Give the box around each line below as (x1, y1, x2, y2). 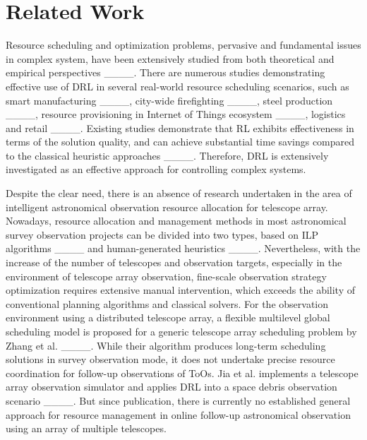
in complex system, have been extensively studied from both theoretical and (6, 51, 335, 66)
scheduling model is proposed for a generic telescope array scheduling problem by (6, 324, 357, 338)
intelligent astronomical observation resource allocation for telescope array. (6, 199, 328, 214)
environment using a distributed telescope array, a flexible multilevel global (6, 310, 330, 325)
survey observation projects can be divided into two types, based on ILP (6, 227, 319, 242)
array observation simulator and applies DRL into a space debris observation (6, 379, 337, 394)
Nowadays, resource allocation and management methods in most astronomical (6, 213, 347, 228)
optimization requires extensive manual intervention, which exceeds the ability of (6, 283, 356, 297)
